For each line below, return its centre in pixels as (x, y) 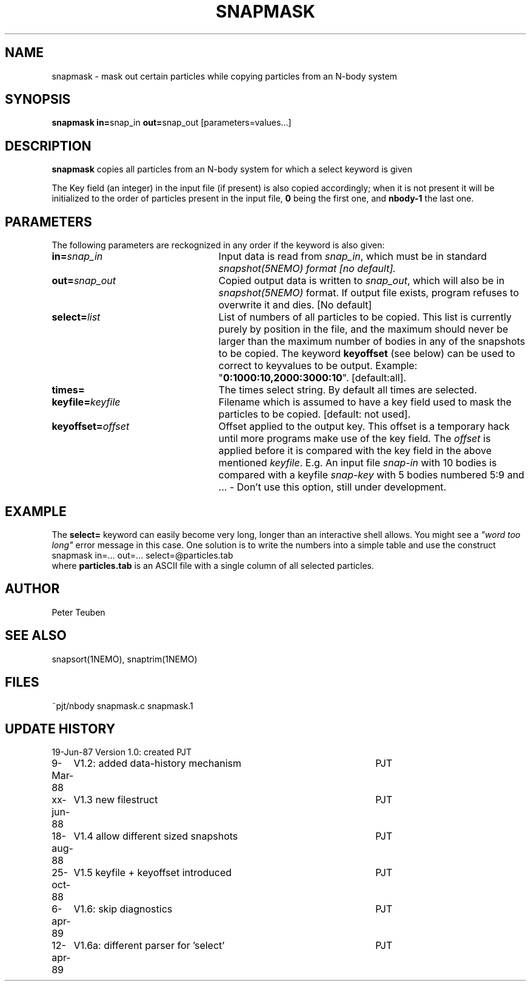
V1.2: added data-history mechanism (157, 763)
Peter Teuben (78, 612)
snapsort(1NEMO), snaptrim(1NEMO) (125, 659)
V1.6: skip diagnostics (123, 909)
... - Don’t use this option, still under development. (332, 487)
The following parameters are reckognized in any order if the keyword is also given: (218, 245)
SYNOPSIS (38, 100)
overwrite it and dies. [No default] (295, 305)
